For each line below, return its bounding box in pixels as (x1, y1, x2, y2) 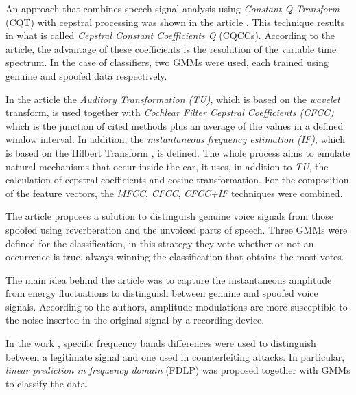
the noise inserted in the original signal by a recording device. (5, 313, 265, 327)
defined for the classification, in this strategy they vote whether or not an (5, 236, 314, 250)
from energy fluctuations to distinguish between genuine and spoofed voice (5, 286, 318, 300)
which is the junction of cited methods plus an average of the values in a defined (5, 118, 344, 133)
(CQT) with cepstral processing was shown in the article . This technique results (5, 14, 345, 29)
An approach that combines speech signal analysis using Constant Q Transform (5, 1, 340, 15)
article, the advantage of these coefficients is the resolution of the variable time (5, 41, 337, 56)
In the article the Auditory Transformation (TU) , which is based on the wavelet (5, 91, 340, 106)
